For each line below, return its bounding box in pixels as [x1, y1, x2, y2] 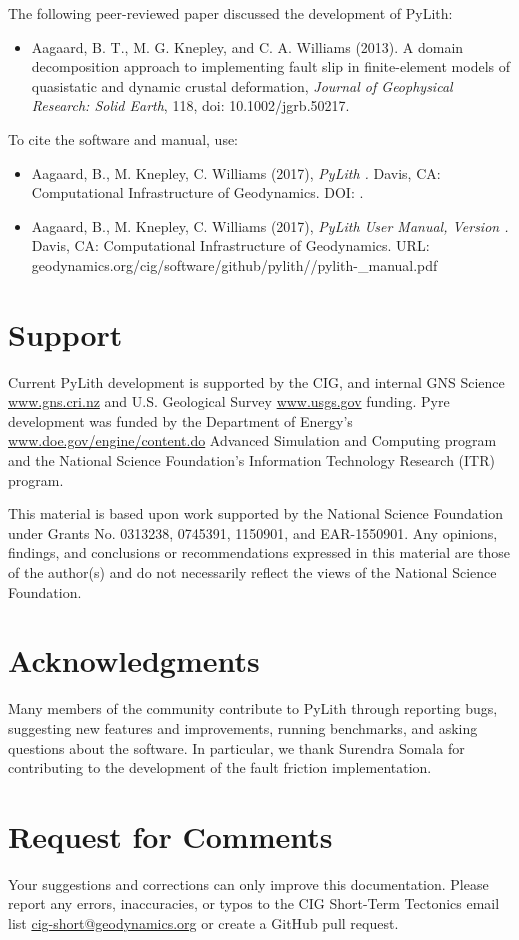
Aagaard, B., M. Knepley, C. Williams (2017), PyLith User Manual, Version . [31, 215, 509, 236]
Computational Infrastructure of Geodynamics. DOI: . [31, 182, 364, 203]
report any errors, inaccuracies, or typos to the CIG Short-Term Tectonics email [8, 893, 500, 914]
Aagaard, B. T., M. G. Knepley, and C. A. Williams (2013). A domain [31, 36, 464, 57]
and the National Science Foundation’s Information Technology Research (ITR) [8, 450, 495, 471]
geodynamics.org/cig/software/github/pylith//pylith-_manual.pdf [31, 254, 438, 275]
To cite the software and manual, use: [8, 128, 239, 149]
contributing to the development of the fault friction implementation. [8, 757, 432, 778]
